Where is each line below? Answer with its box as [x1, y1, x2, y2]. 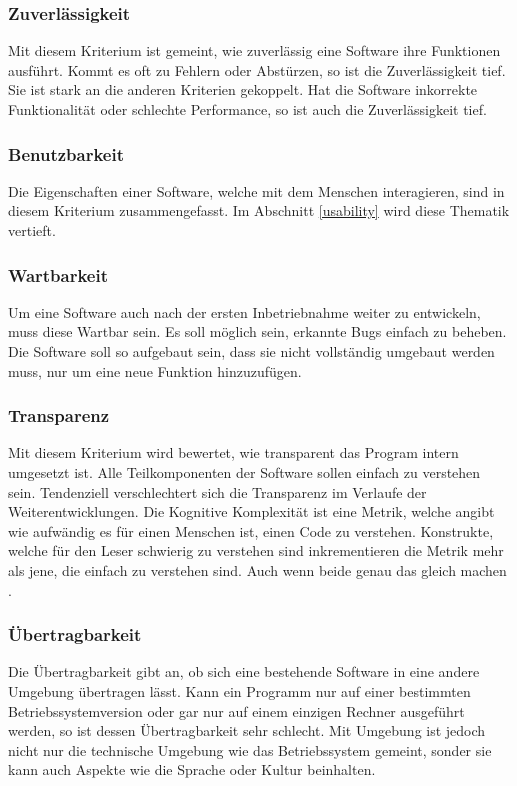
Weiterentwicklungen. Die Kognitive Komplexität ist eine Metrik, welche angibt [8, 501, 495, 522]
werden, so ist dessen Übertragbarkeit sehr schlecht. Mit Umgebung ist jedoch [8, 720, 486, 741]
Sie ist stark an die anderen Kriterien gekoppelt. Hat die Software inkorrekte [8, 79, 478, 100]
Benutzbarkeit [8, 141, 124, 166]
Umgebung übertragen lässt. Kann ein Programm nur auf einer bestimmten [8, 680, 471, 701]
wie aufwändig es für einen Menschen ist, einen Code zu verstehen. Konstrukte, [8, 520, 494, 541]
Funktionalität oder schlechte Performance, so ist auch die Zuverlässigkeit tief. [8, 99, 487, 119]
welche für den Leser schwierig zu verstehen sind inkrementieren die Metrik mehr [8, 540, 504, 561]
